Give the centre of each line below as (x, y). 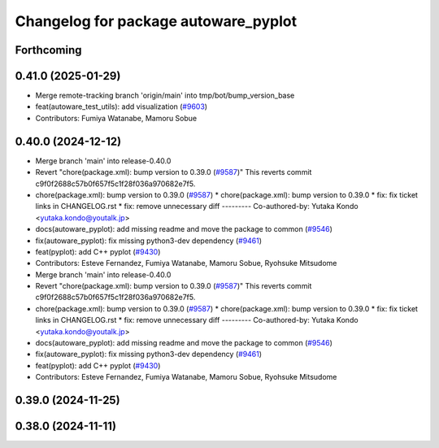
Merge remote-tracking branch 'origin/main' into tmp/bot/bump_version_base (165, 96)
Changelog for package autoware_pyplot (156, 21)
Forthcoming (48, 50)
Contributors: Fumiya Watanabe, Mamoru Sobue (116, 118)
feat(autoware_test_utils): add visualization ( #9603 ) (121, 107)
